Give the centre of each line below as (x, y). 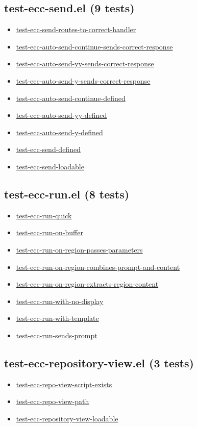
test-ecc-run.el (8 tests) (67, 194)
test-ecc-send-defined (48, 149)
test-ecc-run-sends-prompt (57, 335)
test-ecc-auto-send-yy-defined (61, 115)
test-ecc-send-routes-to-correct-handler (76, 29)
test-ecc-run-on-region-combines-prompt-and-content (98, 267)
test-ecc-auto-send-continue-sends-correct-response (94, 46)
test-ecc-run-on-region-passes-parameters (79, 249)
